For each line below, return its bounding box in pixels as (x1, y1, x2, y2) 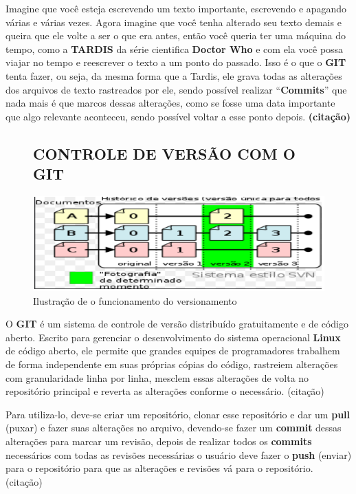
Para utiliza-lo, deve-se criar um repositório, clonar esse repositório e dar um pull (5, 407, 351, 421)
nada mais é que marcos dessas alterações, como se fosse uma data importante (5, 96, 335, 110)
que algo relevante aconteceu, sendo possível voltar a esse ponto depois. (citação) (5, 109, 351, 123)
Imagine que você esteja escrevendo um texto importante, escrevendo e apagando (5, 1, 347, 15)
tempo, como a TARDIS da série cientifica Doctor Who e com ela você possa (5, 41, 344, 56)
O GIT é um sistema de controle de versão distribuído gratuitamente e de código (5, 316, 349, 331)
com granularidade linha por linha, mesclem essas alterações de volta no (5, 370, 309, 385)
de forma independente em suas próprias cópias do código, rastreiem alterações (5, 356, 338, 371)
